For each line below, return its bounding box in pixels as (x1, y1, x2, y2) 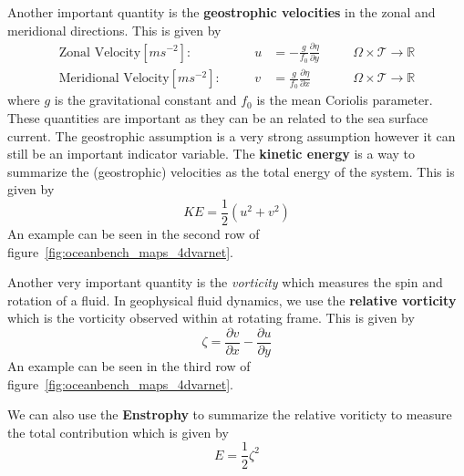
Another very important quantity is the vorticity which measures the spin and (7, 273, 443, 292)
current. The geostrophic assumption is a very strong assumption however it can (7, 126, 456, 145)
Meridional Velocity (58, 72, 170, 86)
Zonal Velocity (58, 46, 141, 59)
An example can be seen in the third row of (7, 357, 251, 376)
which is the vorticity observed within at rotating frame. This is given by (7, 308, 415, 327)
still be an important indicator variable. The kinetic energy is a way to (7, 144, 415, 163)
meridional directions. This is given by (7, 20, 222, 39)
